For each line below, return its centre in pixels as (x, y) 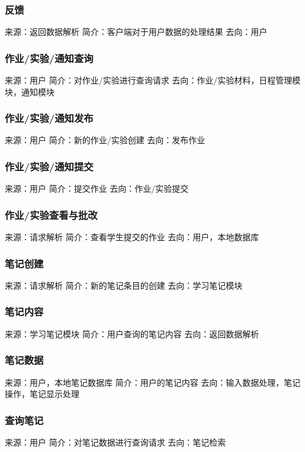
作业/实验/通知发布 (49, 118)
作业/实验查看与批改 (51, 214)
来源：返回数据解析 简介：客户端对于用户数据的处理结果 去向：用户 (136, 32)
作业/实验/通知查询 (49, 58)
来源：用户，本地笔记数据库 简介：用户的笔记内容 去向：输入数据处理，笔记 (153, 382)
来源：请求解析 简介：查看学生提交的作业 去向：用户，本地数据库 (132, 237)
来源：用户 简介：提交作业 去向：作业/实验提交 (97, 188)
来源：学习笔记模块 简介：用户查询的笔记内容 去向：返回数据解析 (132, 333)
